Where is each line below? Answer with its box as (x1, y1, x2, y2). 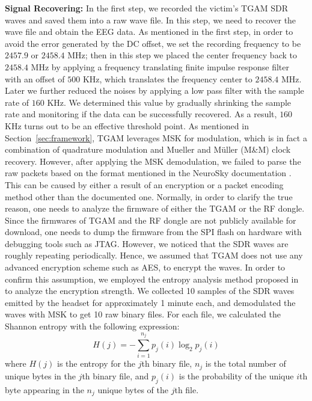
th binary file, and (82, 369, 149, 382)
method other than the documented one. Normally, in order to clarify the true (5, 190, 293, 203)
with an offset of (5, 72, 65, 85)
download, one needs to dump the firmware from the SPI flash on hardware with (5, 225, 302, 238)
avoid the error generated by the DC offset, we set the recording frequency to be (5, 37, 301, 49)
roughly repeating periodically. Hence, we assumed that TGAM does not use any (5, 249, 303, 262)
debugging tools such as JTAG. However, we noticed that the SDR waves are (5, 237, 289, 249)
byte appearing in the (5, 383, 84, 396)
